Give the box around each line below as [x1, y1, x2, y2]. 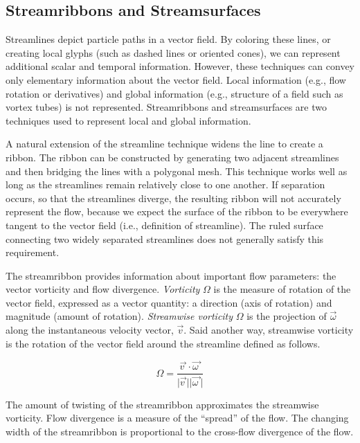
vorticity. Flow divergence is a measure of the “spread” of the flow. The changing [6, 410, 349, 425]
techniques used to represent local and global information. [6, 113, 251, 127]
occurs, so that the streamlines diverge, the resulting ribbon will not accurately [6, 190, 341, 205]
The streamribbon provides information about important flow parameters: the [6, 268, 336, 282]
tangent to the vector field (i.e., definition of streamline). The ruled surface [6, 217, 323, 232]
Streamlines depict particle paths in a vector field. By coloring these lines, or [6, 32, 331, 46]
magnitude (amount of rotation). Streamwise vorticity [6, 309, 233, 323]
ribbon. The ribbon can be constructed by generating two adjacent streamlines [6, 150, 339, 164]
